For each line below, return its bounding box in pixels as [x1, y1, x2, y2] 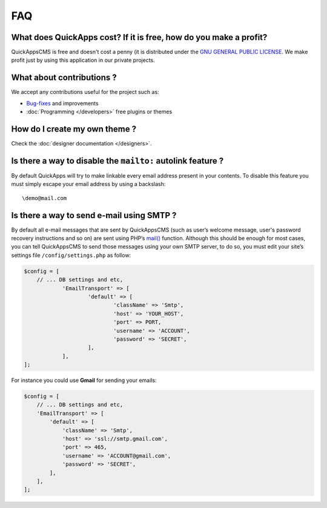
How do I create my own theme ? [11, 124, 136, 134]
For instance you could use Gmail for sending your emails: [11, 376, 157, 384]
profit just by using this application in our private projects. [11, 56, 156, 64]
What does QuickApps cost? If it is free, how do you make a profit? [11, 32, 268, 42]
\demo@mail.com [22, 195, 67, 201]
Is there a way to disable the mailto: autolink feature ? [11, 155, 224, 166]
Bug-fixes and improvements [26, 99, 99, 107]
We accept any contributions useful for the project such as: [11, 89, 160, 96]
